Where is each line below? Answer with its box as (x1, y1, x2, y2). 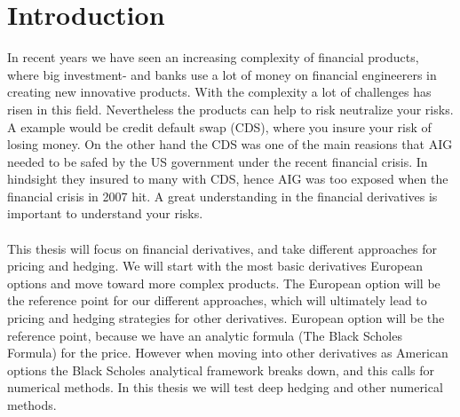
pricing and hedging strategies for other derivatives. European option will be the (7, 309, 445, 327)
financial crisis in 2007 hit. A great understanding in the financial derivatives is (7, 186, 438, 205)
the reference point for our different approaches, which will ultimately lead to (7, 291, 427, 310)
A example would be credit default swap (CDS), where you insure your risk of (7, 117, 432, 136)
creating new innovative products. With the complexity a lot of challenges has (7, 83, 432, 101)
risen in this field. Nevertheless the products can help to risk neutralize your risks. (7, 99, 454, 118)
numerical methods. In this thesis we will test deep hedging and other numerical (7, 378, 443, 397)
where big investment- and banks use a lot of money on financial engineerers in (7, 65, 437, 83)
